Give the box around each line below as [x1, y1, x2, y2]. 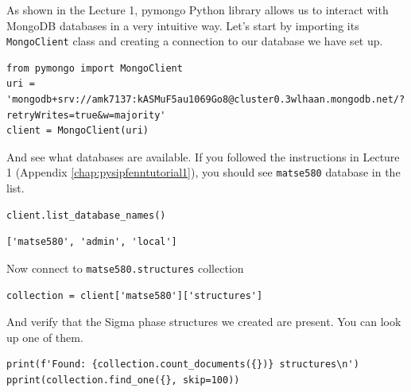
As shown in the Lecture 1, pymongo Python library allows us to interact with [6, 2, 389, 17]
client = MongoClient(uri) [6, 125, 149, 137]
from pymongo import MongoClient [6, 62, 183, 74]
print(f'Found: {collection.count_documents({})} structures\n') [6, 359, 359, 371]
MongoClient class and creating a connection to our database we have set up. [6, 33, 383, 49]
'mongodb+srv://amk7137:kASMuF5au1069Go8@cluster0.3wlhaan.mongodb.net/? [6, 94, 405, 106]
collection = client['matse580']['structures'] [6, 289, 263, 301]
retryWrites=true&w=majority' [6, 109, 166, 121]
